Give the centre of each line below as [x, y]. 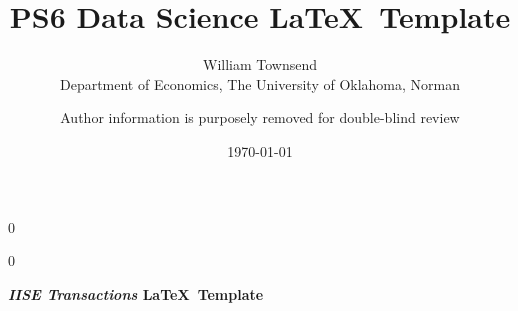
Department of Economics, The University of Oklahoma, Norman [260, 83]
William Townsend [260, 64]
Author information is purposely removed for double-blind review [260, 117]
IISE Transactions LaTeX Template [136, 293]
